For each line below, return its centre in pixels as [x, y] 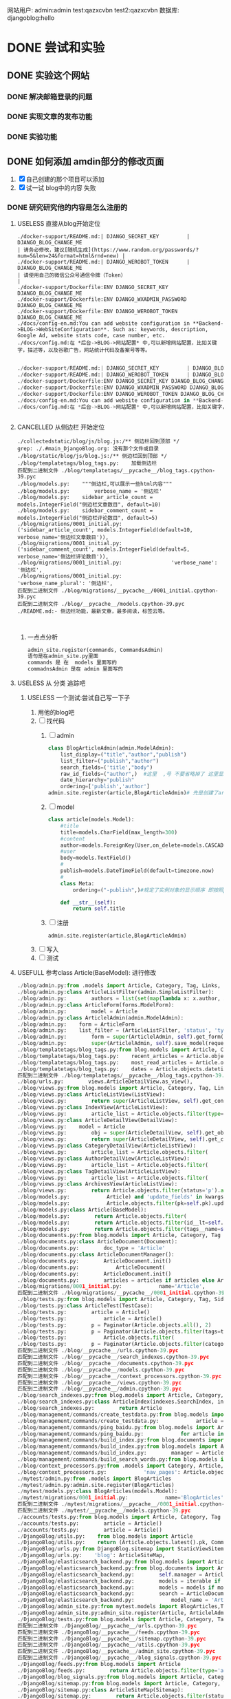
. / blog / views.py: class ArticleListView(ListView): [91, 1095]
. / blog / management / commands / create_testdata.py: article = [120, 1421]
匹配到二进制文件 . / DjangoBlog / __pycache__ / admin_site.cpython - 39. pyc [116, 1651]
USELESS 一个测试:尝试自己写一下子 [79, 698]
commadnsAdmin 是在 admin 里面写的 [75, 669]
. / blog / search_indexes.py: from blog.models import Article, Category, [120, 1395]
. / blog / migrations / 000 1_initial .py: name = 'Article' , [111, 1287]
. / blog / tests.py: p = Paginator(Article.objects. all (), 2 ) [114, 1325]
